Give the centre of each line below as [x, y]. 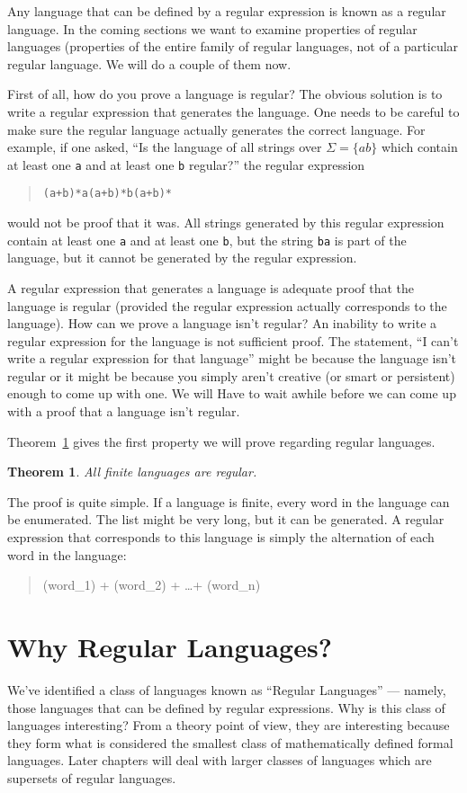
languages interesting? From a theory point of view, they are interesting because [229, 725]
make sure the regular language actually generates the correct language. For [216, 129]
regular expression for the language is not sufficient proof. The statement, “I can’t [233, 340]
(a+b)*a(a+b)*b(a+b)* [107, 194]
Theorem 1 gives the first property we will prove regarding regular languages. [221, 441]
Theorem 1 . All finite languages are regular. [132, 472]
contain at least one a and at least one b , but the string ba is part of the [207, 240]
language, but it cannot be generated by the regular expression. [182, 258]
